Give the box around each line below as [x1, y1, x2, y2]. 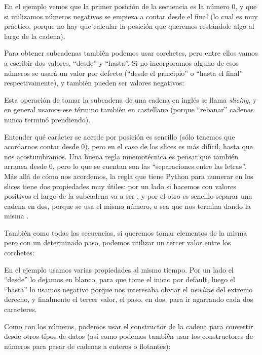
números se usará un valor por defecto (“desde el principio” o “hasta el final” [4, 67, 243, 78]
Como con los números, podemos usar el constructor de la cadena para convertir [4, 321, 253, 331]
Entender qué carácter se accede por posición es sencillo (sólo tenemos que [4, 131, 235, 142]
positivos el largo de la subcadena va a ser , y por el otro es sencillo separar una [4, 191, 252, 201]
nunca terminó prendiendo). [4, 114, 91, 124]
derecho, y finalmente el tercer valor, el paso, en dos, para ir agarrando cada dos [4, 294, 253, 304]
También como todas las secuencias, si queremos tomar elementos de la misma [4, 227, 247, 238]
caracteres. [4, 304, 37, 315]
